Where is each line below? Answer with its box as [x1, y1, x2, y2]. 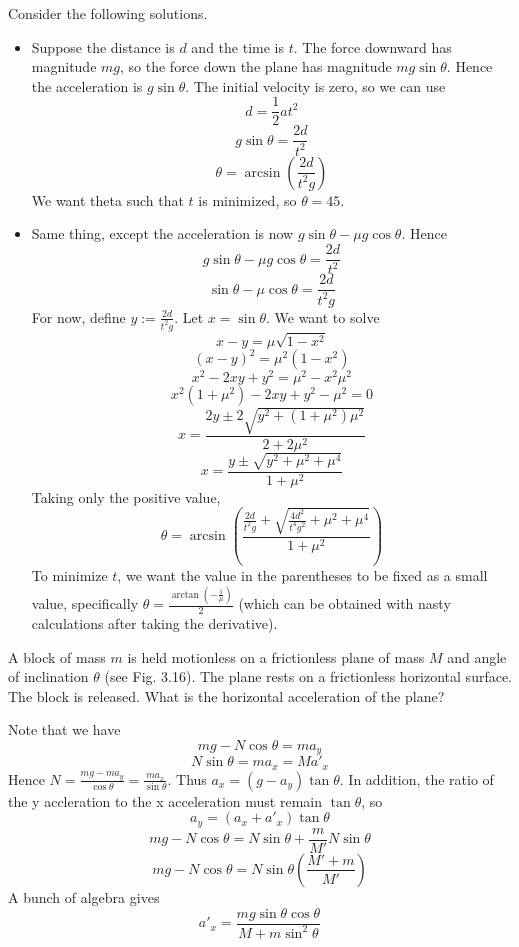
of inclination [8, 666, 89, 687]
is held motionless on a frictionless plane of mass [127, 646, 425, 667]
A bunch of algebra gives [8, 886, 160, 907]
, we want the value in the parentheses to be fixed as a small [117, 565, 488, 586]
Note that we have [8, 719, 121, 740]
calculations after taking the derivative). [31, 613, 278, 633]
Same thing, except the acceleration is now [31, 223, 294, 244]
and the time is [191, 36, 284, 57]
